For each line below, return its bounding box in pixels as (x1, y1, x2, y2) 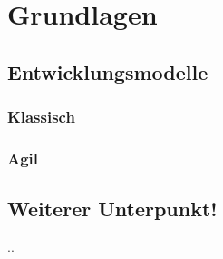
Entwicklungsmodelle (7, 57, 208, 85)
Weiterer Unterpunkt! (7, 194, 218, 223)
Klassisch (7, 105, 75, 128)
